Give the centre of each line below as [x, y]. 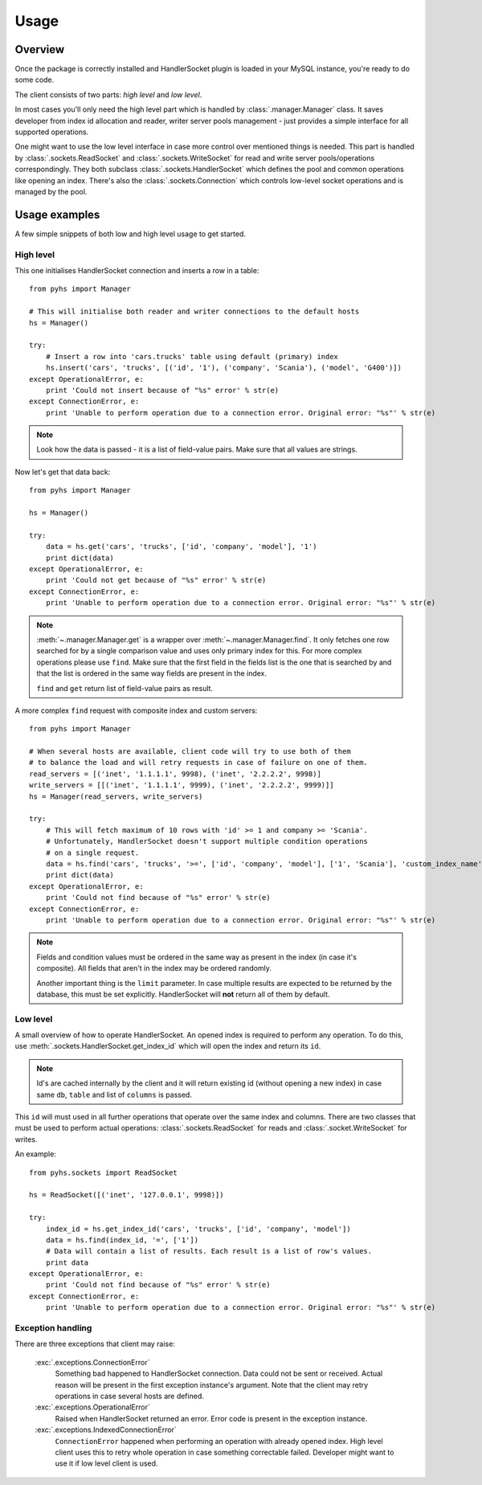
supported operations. [52, 132]
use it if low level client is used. [106, 1463]
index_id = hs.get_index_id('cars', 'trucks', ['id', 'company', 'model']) [198, 1229]
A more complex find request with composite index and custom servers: [136, 710]
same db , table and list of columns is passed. [114, 1094]
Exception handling [53, 1328]
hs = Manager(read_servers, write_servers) [116, 796]
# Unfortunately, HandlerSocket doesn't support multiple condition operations [207, 841]
